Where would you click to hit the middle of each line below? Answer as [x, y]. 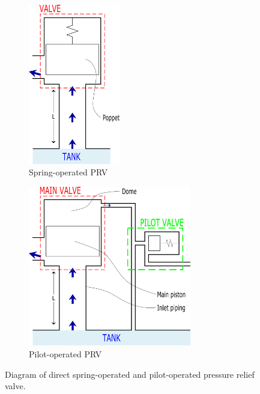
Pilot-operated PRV [65, 353]
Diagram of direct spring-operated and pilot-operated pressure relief [130, 374]
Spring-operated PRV [68, 172]
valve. [15, 386]
